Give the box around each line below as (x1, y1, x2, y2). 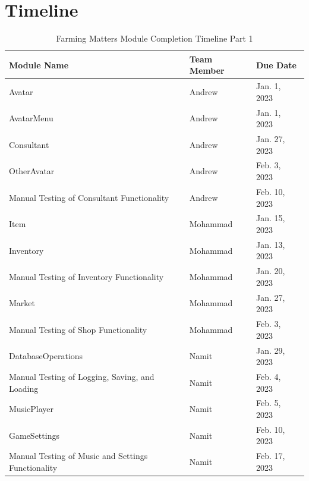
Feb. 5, (256, 397, 281, 409)
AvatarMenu (9, 112, 53, 124)
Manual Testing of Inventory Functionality (9, 271, 164, 283)
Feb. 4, (256, 370, 281, 382)
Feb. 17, (256, 449, 285, 462)
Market (9, 297, 35, 309)
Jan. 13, (256, 238, 285, 250)
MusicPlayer (9, 403, 53, 415)
